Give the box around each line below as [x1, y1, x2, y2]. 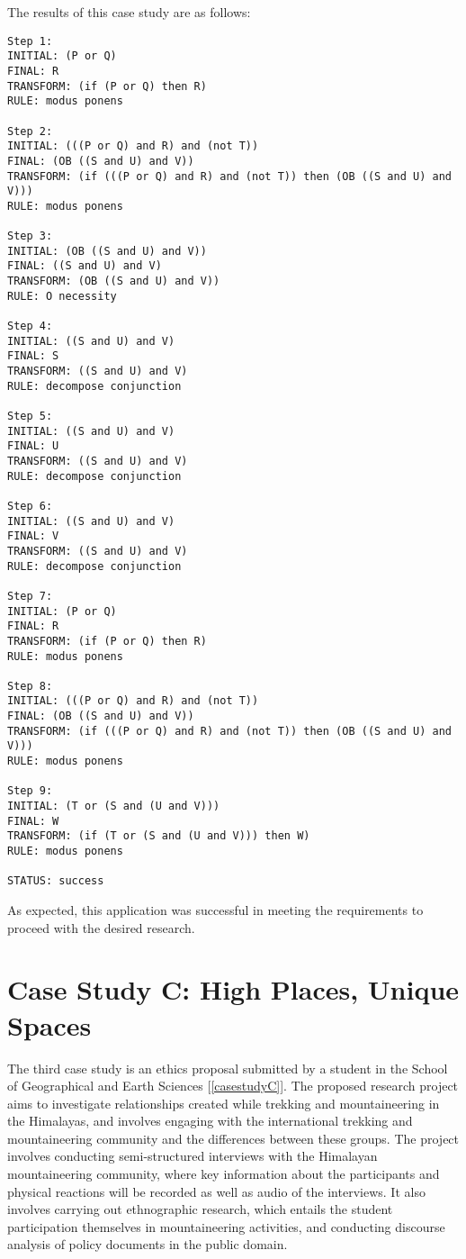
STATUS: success [7, 874, 104, 888]
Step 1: [7, 34, 53, 48]
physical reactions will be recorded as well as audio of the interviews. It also [7, 1182, 426, 1200]
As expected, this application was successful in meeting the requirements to [7, 901, 424, 919]
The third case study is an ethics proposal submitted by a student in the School [7, 1058, 448, 1077]
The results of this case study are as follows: [7, 3, 251, 21]
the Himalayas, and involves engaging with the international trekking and [7, 1111, 413, 1130]
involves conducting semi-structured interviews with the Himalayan [7, 1146, 378, 1165]
